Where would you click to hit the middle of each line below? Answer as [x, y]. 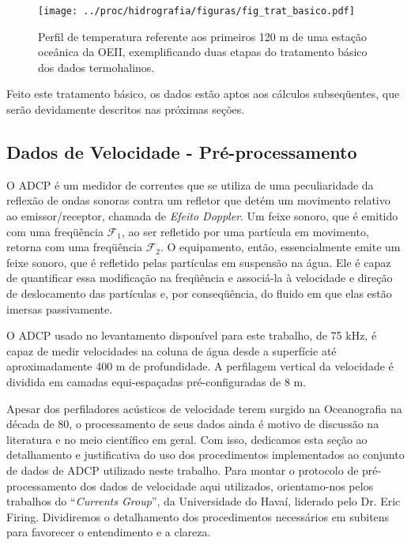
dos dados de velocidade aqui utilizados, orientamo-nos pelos [227, 485]
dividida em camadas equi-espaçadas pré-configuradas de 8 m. [156, 381]
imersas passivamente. [60, 308]
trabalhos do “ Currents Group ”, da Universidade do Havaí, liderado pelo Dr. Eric [204, 501]
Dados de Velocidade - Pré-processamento [182, 152]
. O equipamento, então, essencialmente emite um [281, 247]
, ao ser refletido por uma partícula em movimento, [245, 231]
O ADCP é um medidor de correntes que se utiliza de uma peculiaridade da [190, 184]
